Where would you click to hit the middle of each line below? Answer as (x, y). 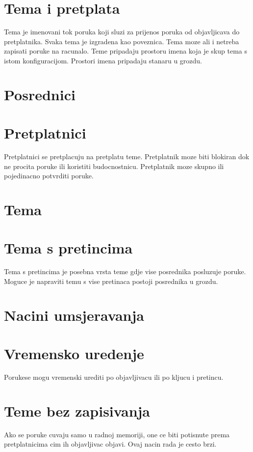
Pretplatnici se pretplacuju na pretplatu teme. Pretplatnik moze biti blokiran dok (127, 156)
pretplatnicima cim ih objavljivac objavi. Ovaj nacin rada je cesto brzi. (110, 444)
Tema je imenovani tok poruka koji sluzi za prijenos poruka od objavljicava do (122, 32)
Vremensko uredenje (74, 353)
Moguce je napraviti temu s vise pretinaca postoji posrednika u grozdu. (111, 281)
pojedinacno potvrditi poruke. (49, 176)
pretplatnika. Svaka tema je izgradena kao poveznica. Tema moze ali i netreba (122, 41)
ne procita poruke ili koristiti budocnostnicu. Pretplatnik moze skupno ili (114, 166)
